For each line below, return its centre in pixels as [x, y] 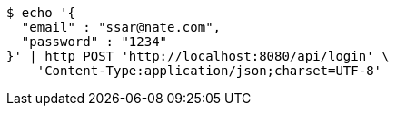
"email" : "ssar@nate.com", [121, 27]
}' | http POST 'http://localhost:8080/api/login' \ [198, 56]
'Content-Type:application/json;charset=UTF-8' [209, 71]
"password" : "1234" [94, 42]
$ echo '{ [41, 13]
